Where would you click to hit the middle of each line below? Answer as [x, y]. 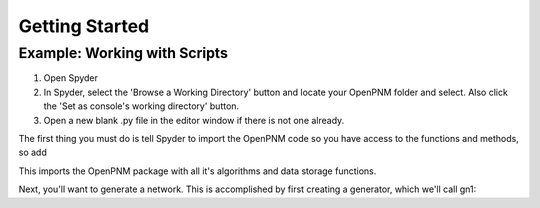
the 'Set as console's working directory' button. [141, 106]
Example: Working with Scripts [123, 53]
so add [32, 152]
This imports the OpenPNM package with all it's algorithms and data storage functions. [197, 171]
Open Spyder [71, 78]
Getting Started [84, 26]
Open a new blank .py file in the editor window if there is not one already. [194, 120]
